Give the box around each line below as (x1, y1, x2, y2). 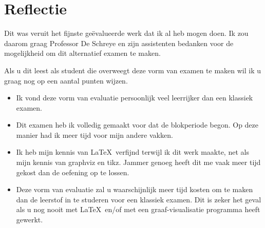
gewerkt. (16, 214, 43, 225)
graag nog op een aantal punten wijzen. (4, 75, 128, 86)
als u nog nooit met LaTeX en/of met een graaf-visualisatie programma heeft (16, 204, 260, 215)
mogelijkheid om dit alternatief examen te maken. (4, 48, 161, 58)
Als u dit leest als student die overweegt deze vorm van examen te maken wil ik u (4, 65, 261, 75)
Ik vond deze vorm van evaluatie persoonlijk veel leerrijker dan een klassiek (16, 92, 253, 103)
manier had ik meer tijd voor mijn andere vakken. (16, 129, 173, 140)
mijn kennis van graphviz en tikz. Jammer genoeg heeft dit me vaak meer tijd (16, 157, 261, 168)
